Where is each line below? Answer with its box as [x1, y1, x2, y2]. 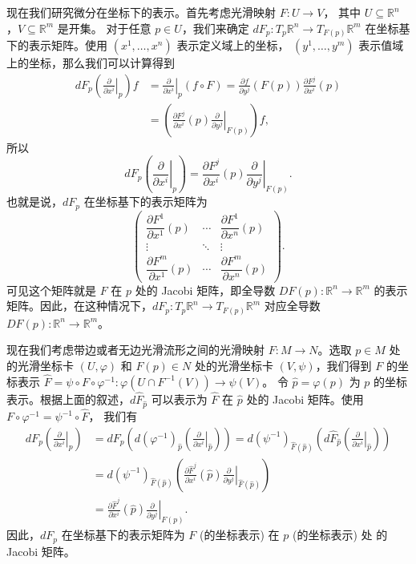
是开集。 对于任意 [57, 19, 151, 36]
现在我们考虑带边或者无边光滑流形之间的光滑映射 [6, 341, 265, 358]
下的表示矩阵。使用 [6, 37, 107, 54]
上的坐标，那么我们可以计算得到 [6, 54, 175, 71]
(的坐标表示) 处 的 [292, 526, 388, 543]
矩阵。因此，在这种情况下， [6, 297, 152, 314]
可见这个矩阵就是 [6, 281, 96, 298]
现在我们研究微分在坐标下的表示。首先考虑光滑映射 [6, 4, 276, 20]
